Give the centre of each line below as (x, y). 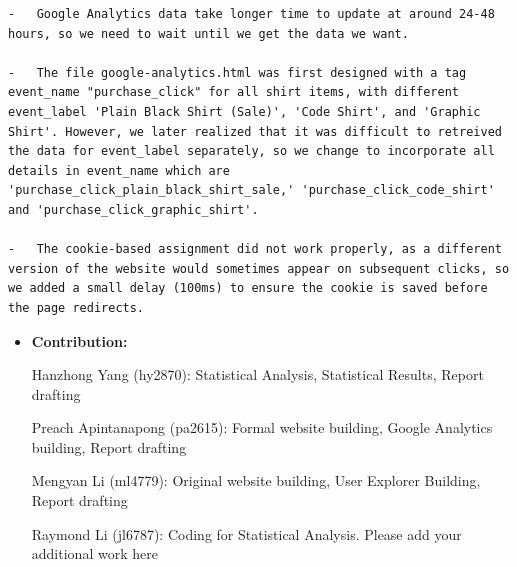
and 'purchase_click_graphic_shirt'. (133, 209)
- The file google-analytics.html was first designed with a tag (237, 72)
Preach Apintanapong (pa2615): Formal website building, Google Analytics (262, 427)
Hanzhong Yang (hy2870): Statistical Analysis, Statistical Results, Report (257, 374)
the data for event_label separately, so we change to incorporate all (251, 151)
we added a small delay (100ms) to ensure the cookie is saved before (248, 288)
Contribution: (79, 340)
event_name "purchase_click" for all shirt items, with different (234, 92)
